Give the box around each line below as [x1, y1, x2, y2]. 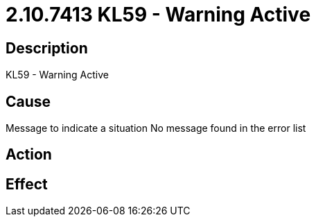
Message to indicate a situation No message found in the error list [6, 122, 306, 135]
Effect [6, 175, 48, 193]
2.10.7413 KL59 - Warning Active [6, 3, 311, 26]
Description [6, 39, 88, 57]
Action [6, 146, 52, 164]
